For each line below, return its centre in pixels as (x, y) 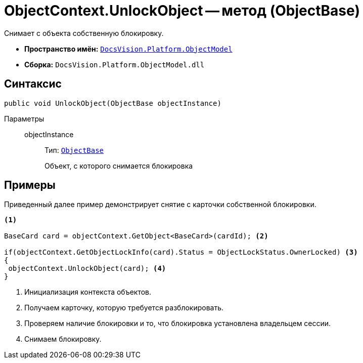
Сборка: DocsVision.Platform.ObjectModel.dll (115, 64)
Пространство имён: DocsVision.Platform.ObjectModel (128, 49)
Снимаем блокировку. (63, 339)
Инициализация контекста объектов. (88, 292)
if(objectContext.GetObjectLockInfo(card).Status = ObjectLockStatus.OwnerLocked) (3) (181, 252)
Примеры (30, 185)
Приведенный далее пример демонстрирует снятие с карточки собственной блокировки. (160, 205)
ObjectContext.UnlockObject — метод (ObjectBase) (182, 11)
